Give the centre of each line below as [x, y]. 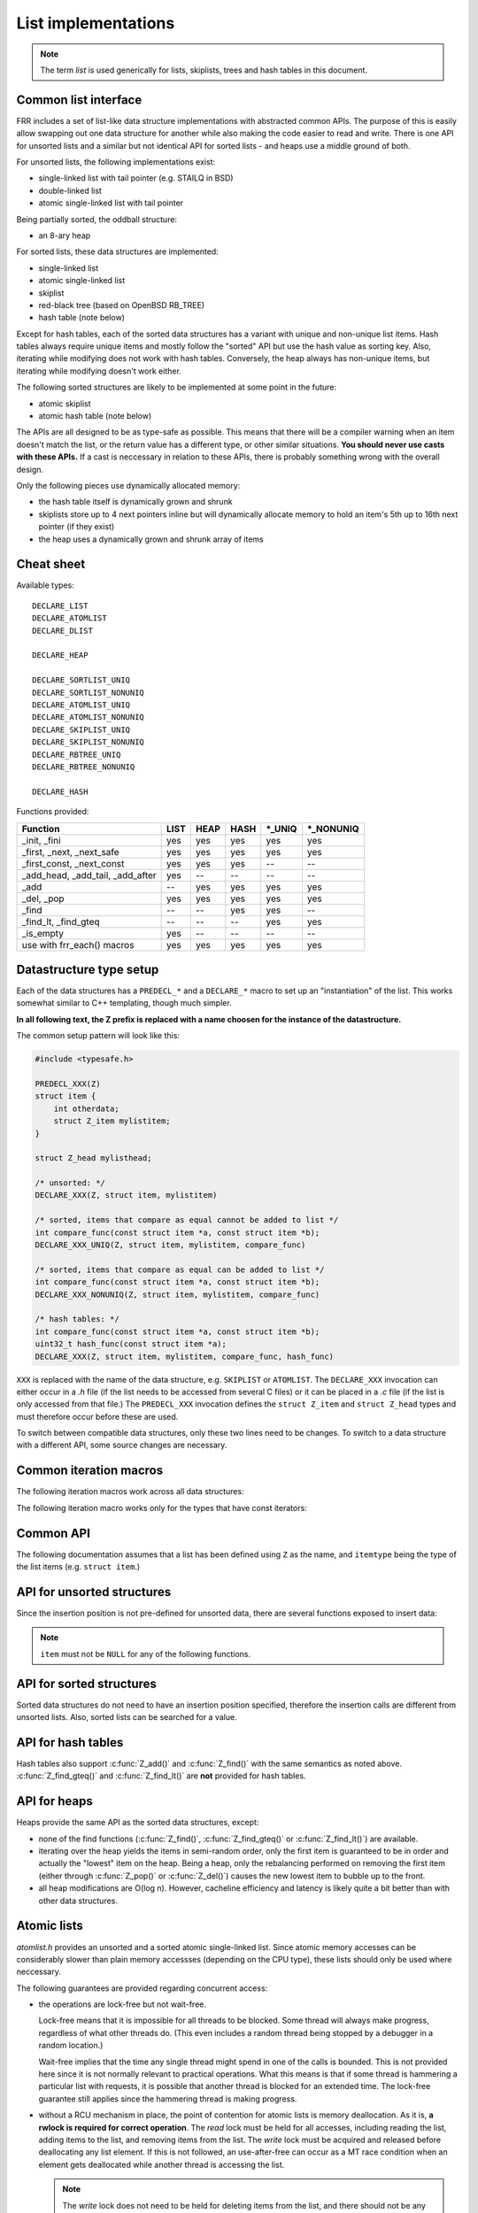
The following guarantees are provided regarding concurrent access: [142, 1988]
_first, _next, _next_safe [70, 852]
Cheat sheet [51, 564]
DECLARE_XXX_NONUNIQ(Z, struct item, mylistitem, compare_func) [177, 1294]
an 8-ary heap [65, 235]
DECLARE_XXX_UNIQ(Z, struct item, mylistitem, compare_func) [170, 1245]
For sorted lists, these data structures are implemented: [117, 251]
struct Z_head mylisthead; [93, 1158]
